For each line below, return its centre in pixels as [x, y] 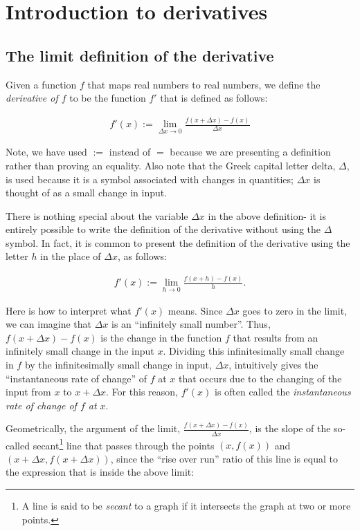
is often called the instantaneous [283, 392]
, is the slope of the [290, 428]
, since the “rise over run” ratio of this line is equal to [224, 458]
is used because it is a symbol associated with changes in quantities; [150, 179]
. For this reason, [142, 392]
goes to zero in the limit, [295, 310]
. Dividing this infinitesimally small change [254, 351]
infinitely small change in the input [80, 351]
